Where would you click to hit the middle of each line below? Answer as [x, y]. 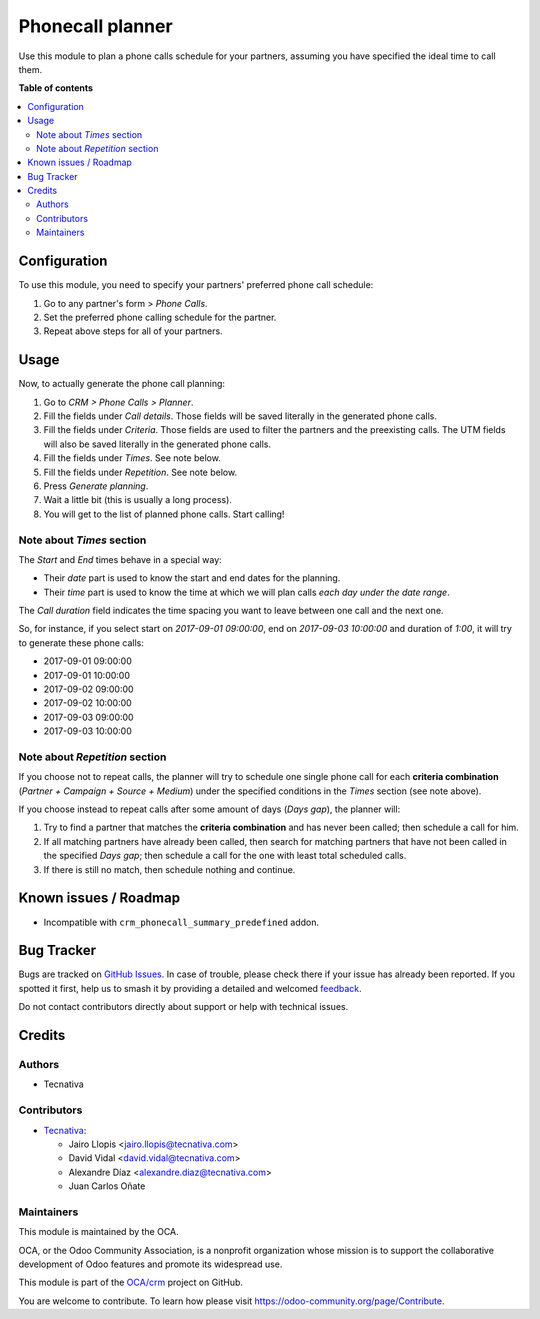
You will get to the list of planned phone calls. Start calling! [164, 514]
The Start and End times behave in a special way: [120, 559]
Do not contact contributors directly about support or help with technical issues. [183, 1007]
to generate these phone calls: [81, 642]
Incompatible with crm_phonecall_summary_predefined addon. [181, 922]
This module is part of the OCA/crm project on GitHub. [131, 1282]
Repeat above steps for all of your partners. [133, 331]
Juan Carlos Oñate [107, 1186]
